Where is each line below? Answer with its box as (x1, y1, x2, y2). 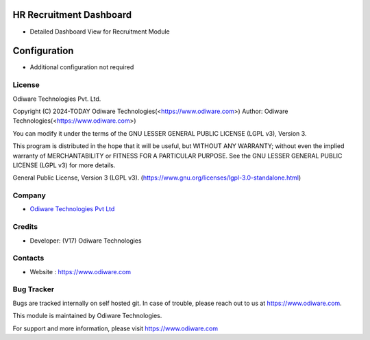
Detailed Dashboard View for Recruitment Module (29, 27, 171, 36)
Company (12, 191, 46, 200)
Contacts (12, 254, 45, 263)
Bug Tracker (12, 284, 55, 294)
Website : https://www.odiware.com (29, 267, 132, 276)
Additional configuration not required (29, 63, 134, 71)
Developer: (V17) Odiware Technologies (29, 236, 142, 245)
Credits (12, 222, 38, 232)
